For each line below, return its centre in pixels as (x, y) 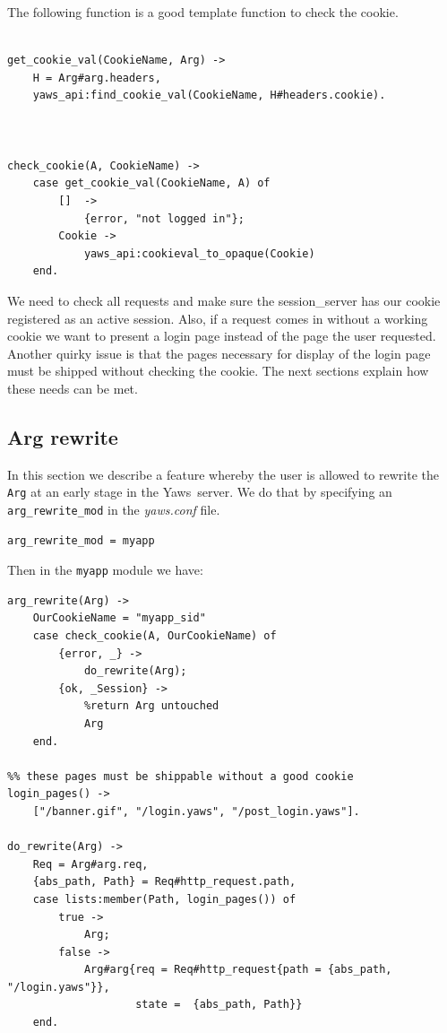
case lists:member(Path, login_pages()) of (164, 899)
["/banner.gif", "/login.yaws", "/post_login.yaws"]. (196, 811)
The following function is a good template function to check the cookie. (203, 12)
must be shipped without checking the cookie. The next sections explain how (218, 371)
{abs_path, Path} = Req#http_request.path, (164, 882)
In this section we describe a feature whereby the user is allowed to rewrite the (223, 474)
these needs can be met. (73, 388)
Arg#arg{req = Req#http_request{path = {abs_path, (238, 970)
